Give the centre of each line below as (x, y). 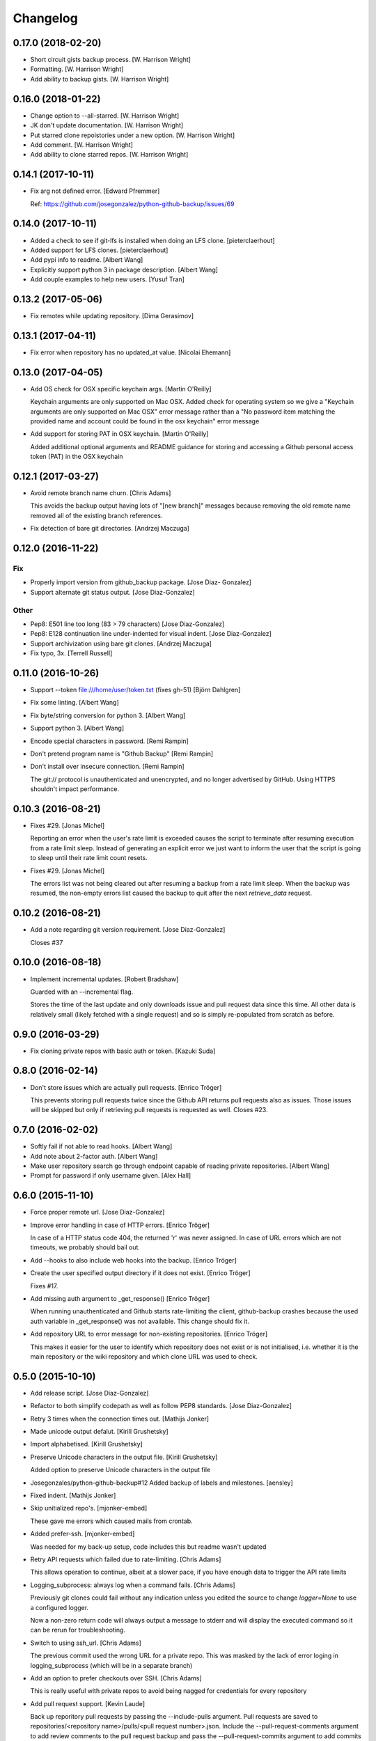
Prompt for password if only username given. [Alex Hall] (111, 1176)
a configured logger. (60, 1607)
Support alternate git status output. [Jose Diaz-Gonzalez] (112, 592)
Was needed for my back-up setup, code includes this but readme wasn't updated (148, 1547)
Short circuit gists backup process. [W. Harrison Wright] (111, 60)
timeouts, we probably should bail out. (85, 1247)
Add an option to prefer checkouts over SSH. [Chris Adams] (116, 1678)
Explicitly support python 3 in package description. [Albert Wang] (124, 270)
